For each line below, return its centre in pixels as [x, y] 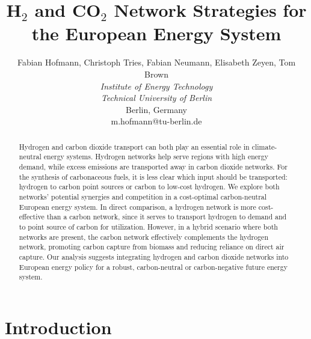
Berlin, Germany [156, 109]
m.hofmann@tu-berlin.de [156, 121]
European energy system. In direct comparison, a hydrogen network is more [137, 206]
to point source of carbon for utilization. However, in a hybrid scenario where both [148, 226]
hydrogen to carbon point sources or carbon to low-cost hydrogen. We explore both [149, 187]
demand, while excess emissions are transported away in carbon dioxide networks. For [153, 166]
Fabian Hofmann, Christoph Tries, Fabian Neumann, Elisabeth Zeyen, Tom [156, 62]
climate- [264, 146]
